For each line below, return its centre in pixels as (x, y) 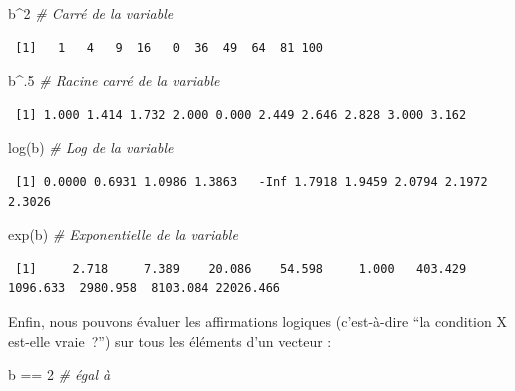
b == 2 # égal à (59, 374)
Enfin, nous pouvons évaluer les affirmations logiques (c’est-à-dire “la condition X (257, 320)
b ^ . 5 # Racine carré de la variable (114, 80)
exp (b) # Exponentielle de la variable (123, 234)
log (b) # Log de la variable (91, 147)
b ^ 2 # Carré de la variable (91, 13)
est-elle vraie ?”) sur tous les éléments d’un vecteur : (170, 340)
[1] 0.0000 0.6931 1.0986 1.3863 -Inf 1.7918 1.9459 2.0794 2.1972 (251, 181)
